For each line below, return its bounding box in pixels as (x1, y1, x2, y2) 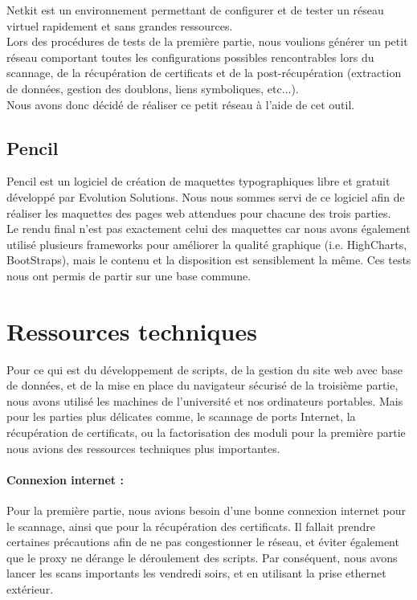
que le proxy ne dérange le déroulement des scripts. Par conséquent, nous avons (6, 549, 398, 565)
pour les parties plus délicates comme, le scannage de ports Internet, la (6, 408, 356, 425)
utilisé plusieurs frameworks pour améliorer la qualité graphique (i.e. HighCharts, (6, 235, 407, 252)
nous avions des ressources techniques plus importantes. (6, 439, 280, 456)
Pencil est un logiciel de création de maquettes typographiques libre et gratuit (6, 173, 390, 190)
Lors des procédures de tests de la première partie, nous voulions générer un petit (6, 33, 408, 50)
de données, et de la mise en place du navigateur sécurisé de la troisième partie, (6, 377, 399, 394)
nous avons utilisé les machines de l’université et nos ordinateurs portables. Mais (6, 392, 403, 409)
